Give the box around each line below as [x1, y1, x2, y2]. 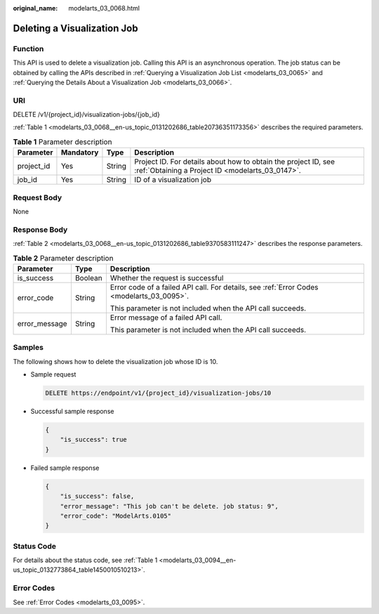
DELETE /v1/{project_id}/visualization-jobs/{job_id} [13, 110, 161, 119]
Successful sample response [30, 407, 114, 415]
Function [13, 44, 44, 53]
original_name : [13, 4, 58, 12]
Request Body [13, 192, 62, 202]
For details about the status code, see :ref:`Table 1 [13, 556, 158, 565]
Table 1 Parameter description [13, 137, 112, 147]
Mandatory [60, 148, 99, 157]
